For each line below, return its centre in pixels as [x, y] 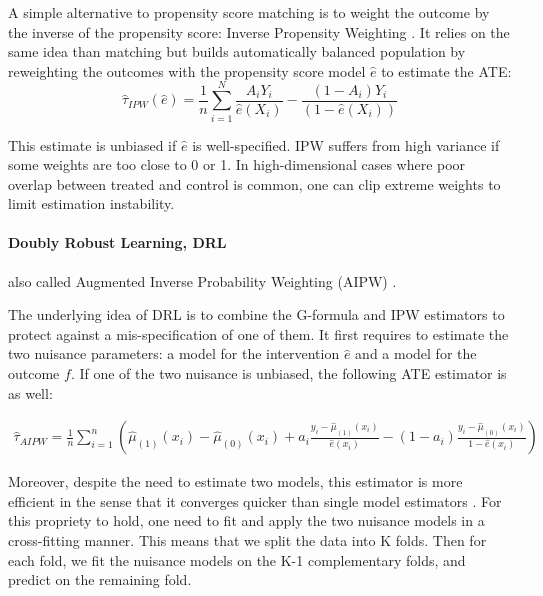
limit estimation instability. [91, 203]
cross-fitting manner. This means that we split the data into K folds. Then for [247, 540]
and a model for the [416, 353]
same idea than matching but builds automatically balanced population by [237, 51]
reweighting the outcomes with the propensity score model [187, 70]
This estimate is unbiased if [92, 144]
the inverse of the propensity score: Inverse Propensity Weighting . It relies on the [259, 31]
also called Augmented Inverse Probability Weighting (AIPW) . [202, 280]
